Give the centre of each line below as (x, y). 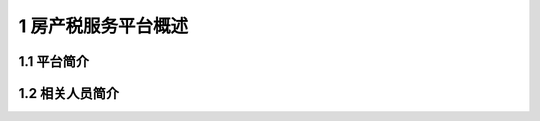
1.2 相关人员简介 (69, 93)
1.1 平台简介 (54, 61)
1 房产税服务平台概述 (103, 26)
